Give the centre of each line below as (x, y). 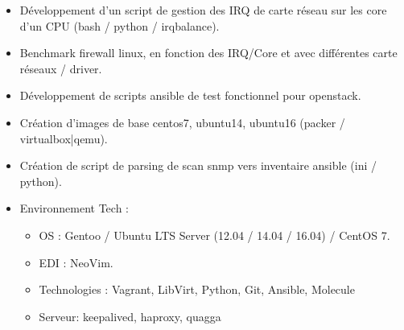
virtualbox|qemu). (64, 138)
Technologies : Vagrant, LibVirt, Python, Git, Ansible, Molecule (197, 289)
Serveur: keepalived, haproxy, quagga (130, 316)
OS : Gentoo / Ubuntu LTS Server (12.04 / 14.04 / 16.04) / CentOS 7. (214, 235)
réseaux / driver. (61, 68)
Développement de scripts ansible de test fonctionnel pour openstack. (190, 95)
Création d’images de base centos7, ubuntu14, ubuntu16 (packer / (182, 122)
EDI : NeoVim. (76, 262)
